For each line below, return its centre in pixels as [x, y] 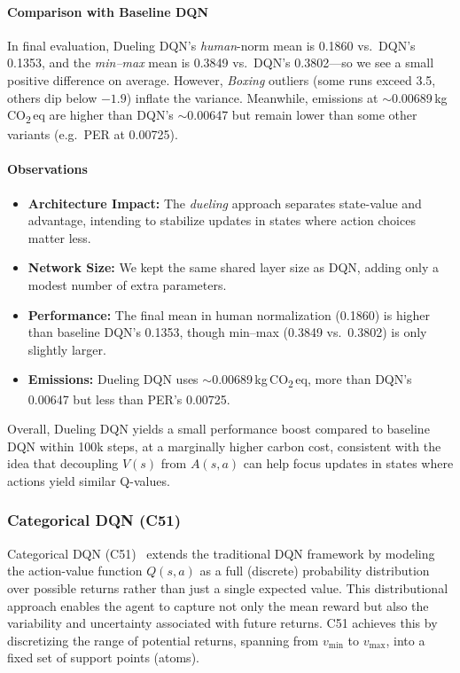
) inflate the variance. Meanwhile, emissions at [252, 97]
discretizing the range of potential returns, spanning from [163, 640]
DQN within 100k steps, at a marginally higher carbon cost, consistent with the [224, 446]
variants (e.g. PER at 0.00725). [93, 134]
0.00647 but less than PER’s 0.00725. [129, 399]
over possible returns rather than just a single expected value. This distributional [228, 587]
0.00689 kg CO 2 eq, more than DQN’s [312, 380]
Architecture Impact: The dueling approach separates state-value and [225, 203]
